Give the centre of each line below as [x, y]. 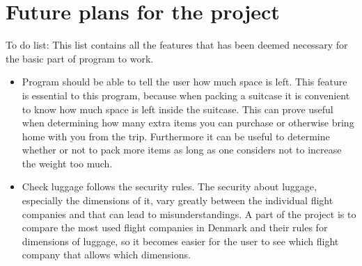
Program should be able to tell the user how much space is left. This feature [184, 82]
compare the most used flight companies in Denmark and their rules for [175, 227]
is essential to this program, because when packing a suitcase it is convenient [186, 95]
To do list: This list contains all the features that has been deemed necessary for [177, 45]
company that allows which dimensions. [106, 255]
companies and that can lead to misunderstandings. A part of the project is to [189, 214]
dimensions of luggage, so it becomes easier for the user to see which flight [180, 241]
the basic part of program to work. [80, 58]
